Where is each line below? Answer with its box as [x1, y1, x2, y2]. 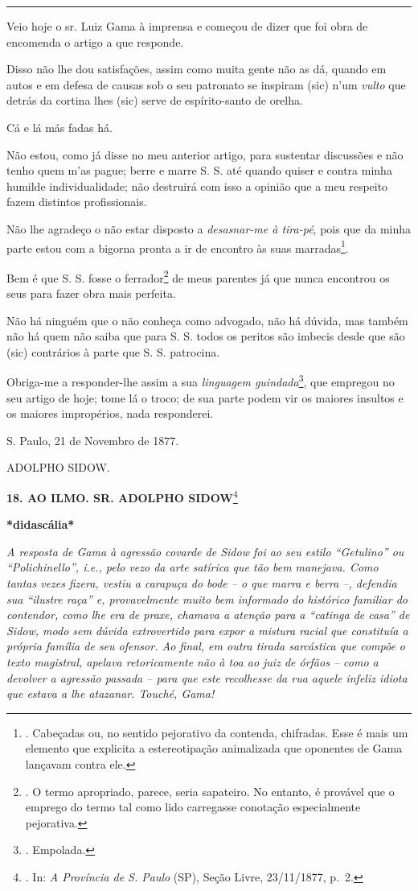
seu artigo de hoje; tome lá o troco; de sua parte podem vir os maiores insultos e [6, 389, 404, 406]
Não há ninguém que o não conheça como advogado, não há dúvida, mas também [6, 311, 408, 328]
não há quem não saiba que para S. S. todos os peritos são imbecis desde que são [6, 328, 405, 344]
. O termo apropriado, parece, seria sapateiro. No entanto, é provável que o [25, 782, 395, 799]
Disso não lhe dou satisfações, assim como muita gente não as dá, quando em [6, 60, 387, 77]
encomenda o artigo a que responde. [6, 33, 184, 50]
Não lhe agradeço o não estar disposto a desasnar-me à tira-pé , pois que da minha [6, 220, 411, 237]
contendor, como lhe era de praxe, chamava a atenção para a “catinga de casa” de [6, 606, 410, 623]
